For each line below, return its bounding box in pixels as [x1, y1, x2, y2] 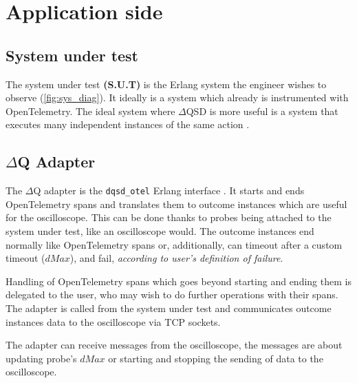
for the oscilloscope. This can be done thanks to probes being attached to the [6, 210, 332, 225]
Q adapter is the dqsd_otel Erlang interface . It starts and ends [33, 183, 305, 198]
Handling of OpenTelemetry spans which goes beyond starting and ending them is [6, 273, 351, 288]
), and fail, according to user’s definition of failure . [69, 251, 283, 265]
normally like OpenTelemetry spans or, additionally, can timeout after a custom [6, 237, 343, 251]
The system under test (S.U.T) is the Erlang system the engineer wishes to [6, 76, 327, 91]
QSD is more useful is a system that [186, 103, 338, 118]
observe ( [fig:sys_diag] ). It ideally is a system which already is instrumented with [6, 90, 349, 105]
